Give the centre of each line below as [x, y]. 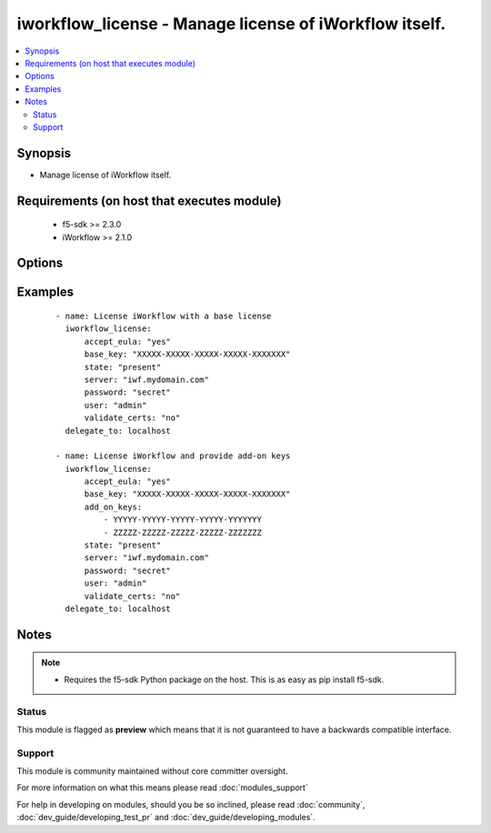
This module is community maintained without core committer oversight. [152, 771]
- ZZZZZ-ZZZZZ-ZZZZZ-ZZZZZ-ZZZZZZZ [183, 532]
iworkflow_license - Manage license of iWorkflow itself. [231, 24]
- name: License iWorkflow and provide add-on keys [173, 456]
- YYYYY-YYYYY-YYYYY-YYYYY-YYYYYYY [183, 520]
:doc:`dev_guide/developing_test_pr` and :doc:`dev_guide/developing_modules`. [166, 818]
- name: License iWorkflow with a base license [164, 316]
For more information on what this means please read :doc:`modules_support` [162, 788]
